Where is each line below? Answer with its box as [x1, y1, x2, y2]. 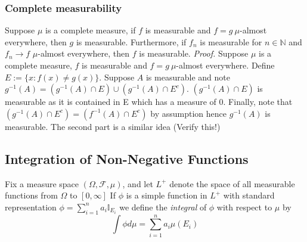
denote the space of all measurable [169, 177, 295, 190]
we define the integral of [119, 200, 207, 213]
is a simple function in [126, 189, 207, 201]
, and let [122, 177, 153, 190]
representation [5, 200, 57, 213]
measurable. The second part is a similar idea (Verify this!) [5, 120, 221, 132]
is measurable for [200, 35, 262, 48]
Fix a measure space [5, 177, 79, 190]
